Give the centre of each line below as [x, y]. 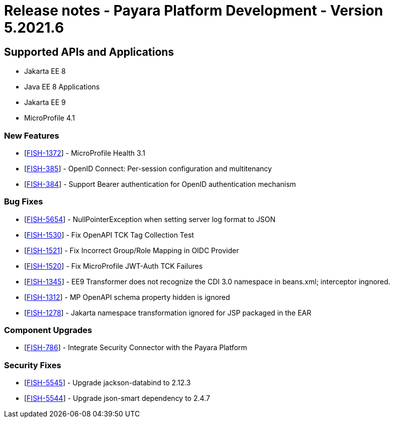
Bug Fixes [24, 202]
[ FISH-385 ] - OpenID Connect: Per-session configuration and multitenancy [148, 168]
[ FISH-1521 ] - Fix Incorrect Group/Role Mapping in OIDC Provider [132, 250]
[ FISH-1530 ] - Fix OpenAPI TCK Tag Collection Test [109, 235]
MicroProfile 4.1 [50, 118]
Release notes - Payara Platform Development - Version [194, 11]
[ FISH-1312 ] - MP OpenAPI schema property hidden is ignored [127, 297]
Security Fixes [33, 365]
